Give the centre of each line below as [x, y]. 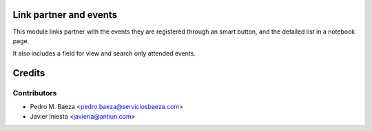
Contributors [35, 93]
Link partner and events [65, 15]
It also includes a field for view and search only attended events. [104, 53]
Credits [29, 73]
